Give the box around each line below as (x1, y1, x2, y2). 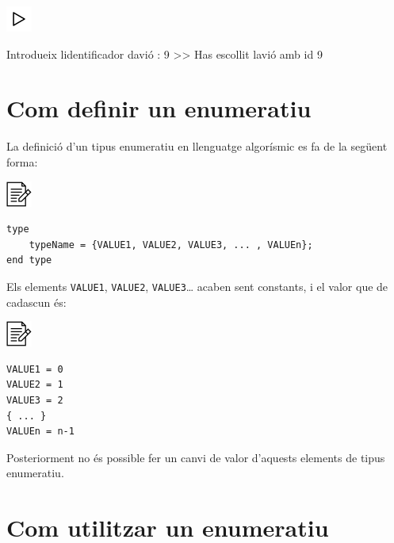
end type (6, 254, 52, 266)
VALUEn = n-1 (6, 426, 75, 438)
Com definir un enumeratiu (6, 92, 312, 124)
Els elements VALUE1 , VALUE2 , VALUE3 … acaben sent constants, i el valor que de (6, 277, 388, 294)
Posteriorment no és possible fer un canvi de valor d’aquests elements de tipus (6, 449, 385, 465)
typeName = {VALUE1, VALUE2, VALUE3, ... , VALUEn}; (29, 239, 313, 250)
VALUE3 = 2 (6, 394, 63, 406)
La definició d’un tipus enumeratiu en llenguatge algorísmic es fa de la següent (6, 138, 388, 155)
